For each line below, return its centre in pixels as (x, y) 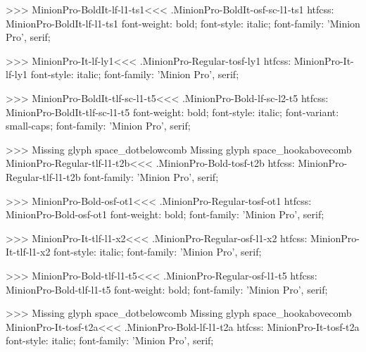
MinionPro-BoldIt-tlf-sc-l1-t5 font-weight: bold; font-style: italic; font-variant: (172, 112)
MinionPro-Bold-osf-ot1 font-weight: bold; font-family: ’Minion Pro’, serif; (165, 214)
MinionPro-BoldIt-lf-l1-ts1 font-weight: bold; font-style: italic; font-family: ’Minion (183, 23)
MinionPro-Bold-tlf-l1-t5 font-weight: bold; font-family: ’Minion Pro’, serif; (167, 289)
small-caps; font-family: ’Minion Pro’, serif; (98, 126)
